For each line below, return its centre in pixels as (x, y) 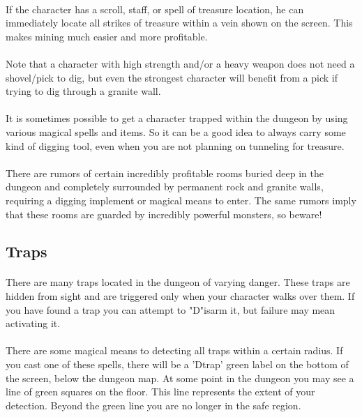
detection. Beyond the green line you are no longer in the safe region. (153, 405)
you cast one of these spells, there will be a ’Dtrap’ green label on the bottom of (177, 364)
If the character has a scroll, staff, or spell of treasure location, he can (155, 9)
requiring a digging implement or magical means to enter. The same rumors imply (181, 200)
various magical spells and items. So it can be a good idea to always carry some (176, 131)
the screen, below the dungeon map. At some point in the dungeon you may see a (180, 378)
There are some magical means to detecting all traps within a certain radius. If (174, 350)
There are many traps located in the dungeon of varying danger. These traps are (178, 282)
